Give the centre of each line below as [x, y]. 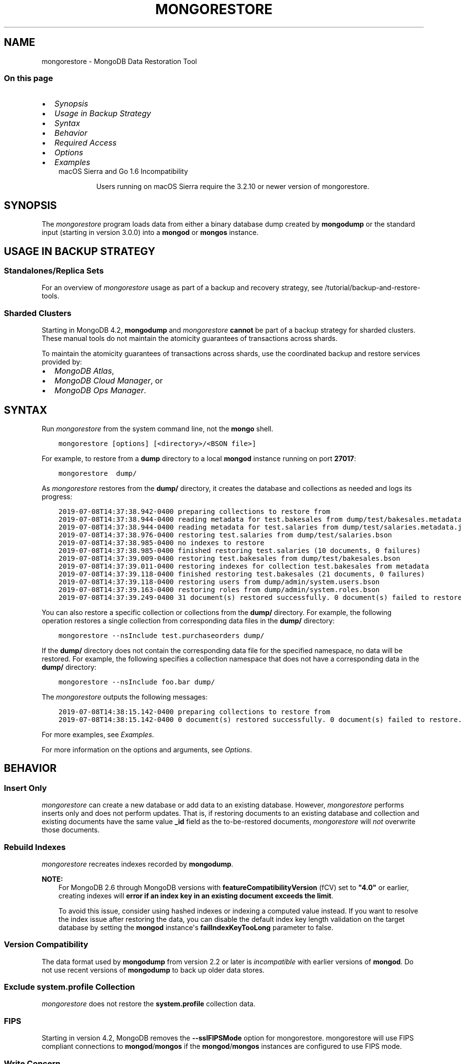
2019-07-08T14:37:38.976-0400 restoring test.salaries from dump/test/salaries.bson [225, 535]
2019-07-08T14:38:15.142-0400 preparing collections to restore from [194, 712]
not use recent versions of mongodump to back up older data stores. [153, 970]
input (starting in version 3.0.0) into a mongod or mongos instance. [150, 233]
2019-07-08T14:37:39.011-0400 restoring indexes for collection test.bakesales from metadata [244, 566]
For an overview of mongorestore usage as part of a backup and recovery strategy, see [182, 288]
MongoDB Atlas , [84, 371]
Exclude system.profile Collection [70, 987]
